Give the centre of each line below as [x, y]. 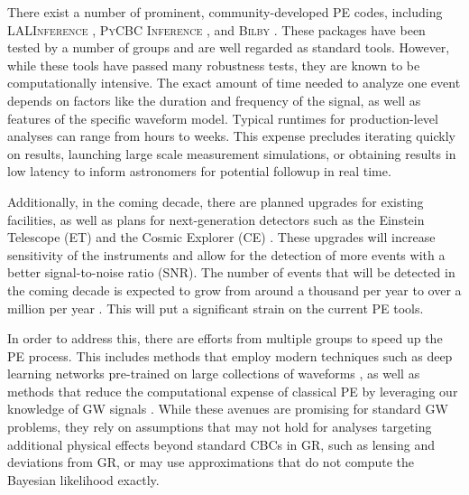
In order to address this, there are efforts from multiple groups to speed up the [225, 338]
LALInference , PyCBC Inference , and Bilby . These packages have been [216, 29]
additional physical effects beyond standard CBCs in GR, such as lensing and [221, 444]
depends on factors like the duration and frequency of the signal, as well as [214, 100]
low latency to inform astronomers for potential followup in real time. [199, 171]
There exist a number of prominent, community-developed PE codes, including [225, 12]
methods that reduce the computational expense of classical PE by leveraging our [233, 391]
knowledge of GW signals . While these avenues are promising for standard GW [228, 409]
